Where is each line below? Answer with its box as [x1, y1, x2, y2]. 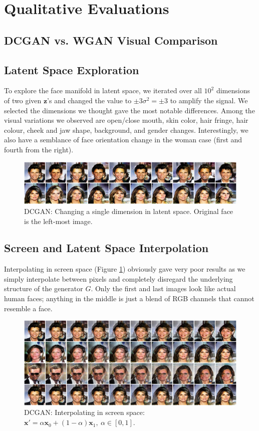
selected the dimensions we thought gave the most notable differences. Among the [4, 105, 255, 115]
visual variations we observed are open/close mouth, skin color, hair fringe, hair [4, 115, 248, 125]
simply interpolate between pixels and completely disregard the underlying [4, 273, 233, 284]
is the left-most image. [24, 215, 93, 226]
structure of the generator [4, 283, 83, 294]
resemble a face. [4, 303, 53, 313]
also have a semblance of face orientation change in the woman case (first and [4, 134, 242, 145]
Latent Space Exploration [4, 62, 139, 77]
